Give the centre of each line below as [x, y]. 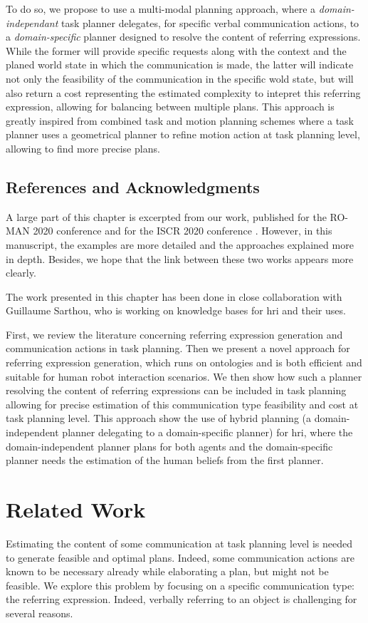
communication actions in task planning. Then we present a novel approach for [178, 348]
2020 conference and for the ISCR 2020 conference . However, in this [183, 231]
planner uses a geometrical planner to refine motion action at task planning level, [183, 134]
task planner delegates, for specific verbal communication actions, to [210, 22]
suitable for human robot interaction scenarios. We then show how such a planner [184, 376]
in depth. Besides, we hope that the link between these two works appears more [180, 258]
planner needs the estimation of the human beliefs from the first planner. [165, 460]
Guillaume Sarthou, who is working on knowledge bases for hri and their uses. [176, 310]
